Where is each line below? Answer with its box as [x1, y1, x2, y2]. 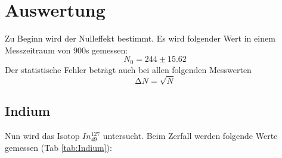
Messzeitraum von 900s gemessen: [5, 43, 128, 56]
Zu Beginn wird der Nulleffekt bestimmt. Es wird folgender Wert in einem [5, 32, 275, 45]
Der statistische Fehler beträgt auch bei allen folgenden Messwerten [5, 63, 252, 75]
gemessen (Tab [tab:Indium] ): [5, 141, 112, 153]
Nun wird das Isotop [5, 129, 80, 142]
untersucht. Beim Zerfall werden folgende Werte [103, 129, 278, 142]
